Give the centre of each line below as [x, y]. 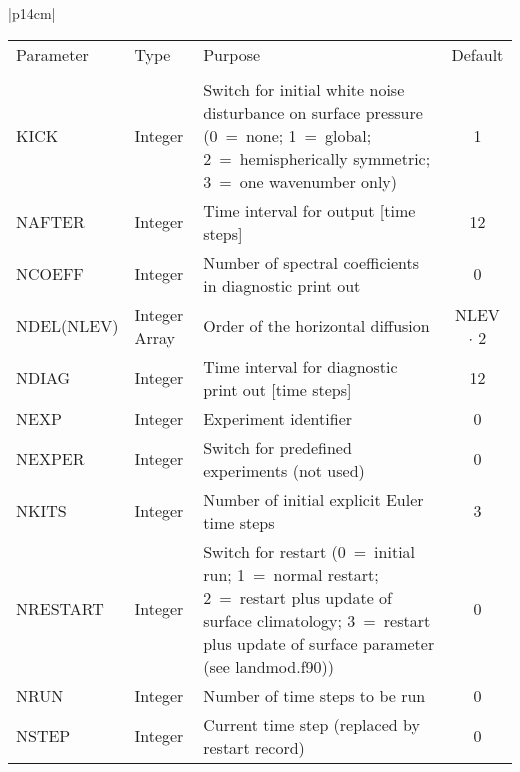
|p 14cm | [32, 13]
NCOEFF [50, 274]
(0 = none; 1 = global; [287, 135]
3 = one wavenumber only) [300, 181]
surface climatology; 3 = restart [317, 620]
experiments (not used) [284, 470]
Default [477, 54]
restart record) [254, 747]
